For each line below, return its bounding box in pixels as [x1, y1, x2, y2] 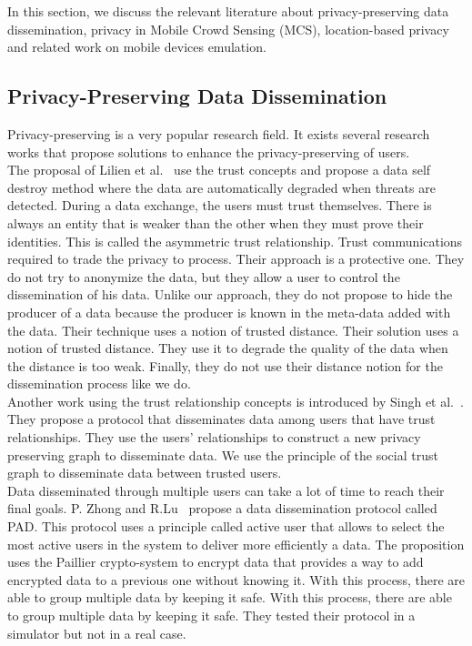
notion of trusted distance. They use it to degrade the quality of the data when [7, 338, 448, 358]
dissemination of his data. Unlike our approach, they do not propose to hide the [7, 285, 453, 304]
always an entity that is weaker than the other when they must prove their [7, 213, 424, 232]
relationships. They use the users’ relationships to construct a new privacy [7, 428, 421, 447]
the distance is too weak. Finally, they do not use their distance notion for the [7, 356, 443, 375]
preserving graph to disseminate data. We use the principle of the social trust [7, 445, 438, 464]
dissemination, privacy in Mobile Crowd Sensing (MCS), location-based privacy [7, 19, 449, 38]
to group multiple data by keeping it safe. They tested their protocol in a [7, 606, 416, 625]
